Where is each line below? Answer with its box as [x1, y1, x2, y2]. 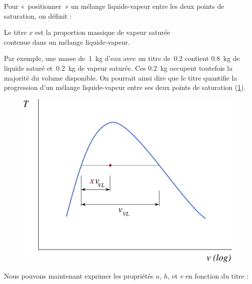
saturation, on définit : [4, 10, 72, 21]
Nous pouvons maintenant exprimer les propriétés [4, 271, 154, 281]
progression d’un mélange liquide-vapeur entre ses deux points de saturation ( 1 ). [4, 82, 246, 92]
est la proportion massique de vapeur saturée [35, 27, 170, 37]
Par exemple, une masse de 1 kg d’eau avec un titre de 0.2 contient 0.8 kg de [4, 53, 240, 63]
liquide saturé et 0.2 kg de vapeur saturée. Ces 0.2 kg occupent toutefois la [4, 62, 233, 73]
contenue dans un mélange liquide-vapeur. [4, 36, 130, 47]
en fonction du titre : [185, 271, 249, 281]
